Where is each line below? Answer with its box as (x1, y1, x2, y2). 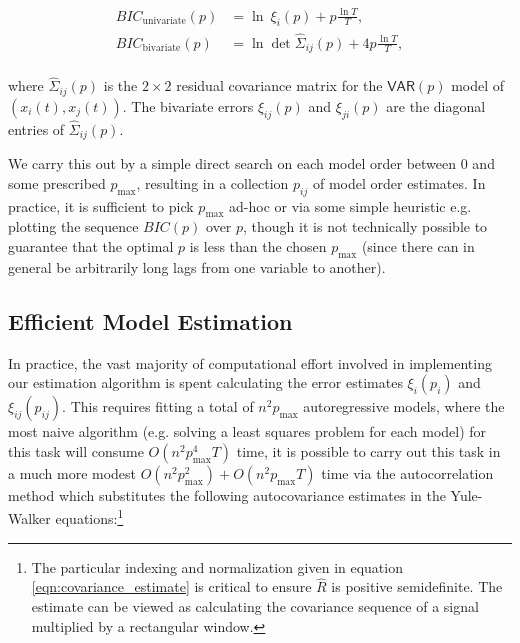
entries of (8, 118, 65, 139)
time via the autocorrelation (321, 462, 494, 483)
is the (103, 75, 138, 96)
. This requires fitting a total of (62, 396, 254, 417)
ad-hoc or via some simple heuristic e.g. (229, 195, 472, 216)
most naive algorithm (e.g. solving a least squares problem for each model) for (8, 421, 487, 442)
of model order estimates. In (312, 172, 486, 193)
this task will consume (8, 440, 144, 461)
